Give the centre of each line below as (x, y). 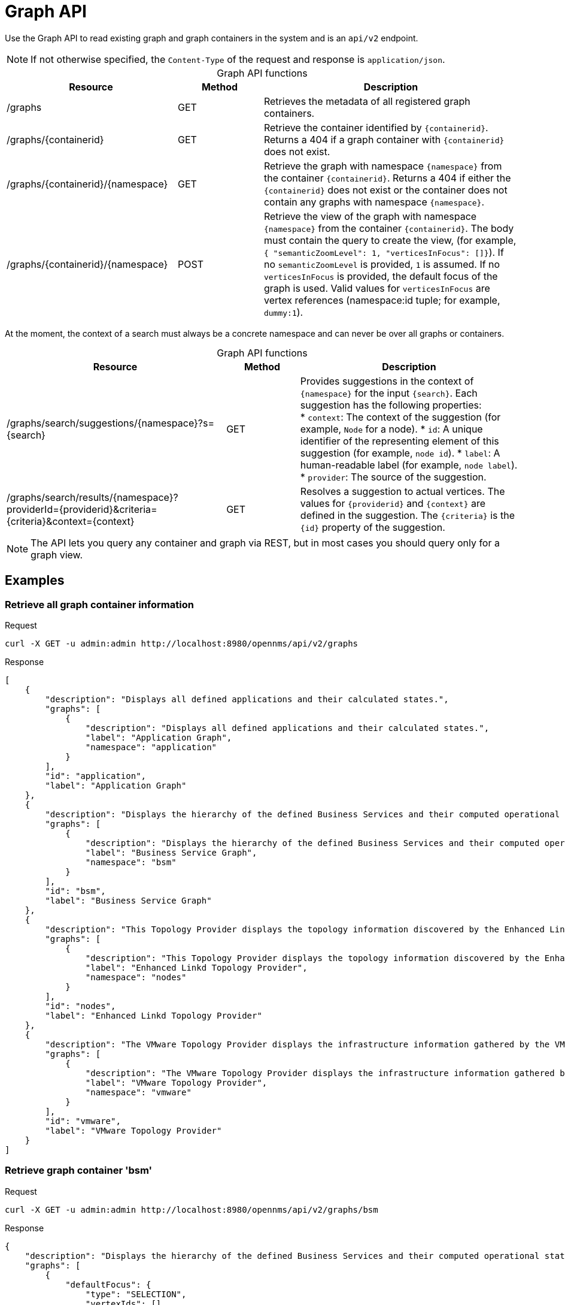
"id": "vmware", (83, 1121)
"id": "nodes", (81, 1006)
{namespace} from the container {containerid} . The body (389, 228)
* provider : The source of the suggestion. (393, 477)
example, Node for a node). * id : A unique (391, 429)
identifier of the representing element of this (400, 441)
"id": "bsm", (75, 891)
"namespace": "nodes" (136, 977)
